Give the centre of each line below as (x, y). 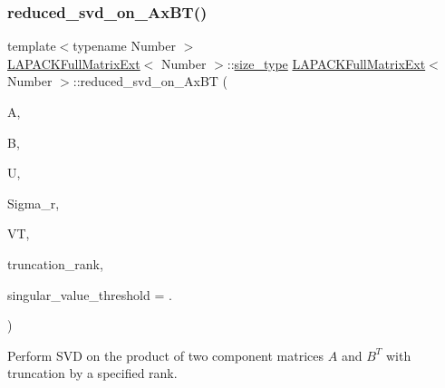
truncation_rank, (55, 263)
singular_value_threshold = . (90, 294)
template (32, 46)
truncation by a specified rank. (92, 373)
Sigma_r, (34, 203)
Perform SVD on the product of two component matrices (166, 355)
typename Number (124, 46)
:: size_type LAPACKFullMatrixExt (326, 63)
